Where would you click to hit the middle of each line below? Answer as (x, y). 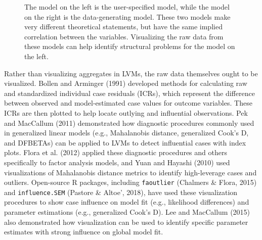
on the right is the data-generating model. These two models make (127, 16)
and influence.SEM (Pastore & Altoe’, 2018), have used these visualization (121, 192)
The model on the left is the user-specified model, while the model (127, 7)
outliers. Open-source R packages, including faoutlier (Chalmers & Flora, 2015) (130, 182)
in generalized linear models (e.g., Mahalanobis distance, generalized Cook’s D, (126, 133)
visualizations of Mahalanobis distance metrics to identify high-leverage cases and (130, 172)
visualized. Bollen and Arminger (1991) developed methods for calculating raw (126, 83)
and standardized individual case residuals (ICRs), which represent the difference (129, 93)
